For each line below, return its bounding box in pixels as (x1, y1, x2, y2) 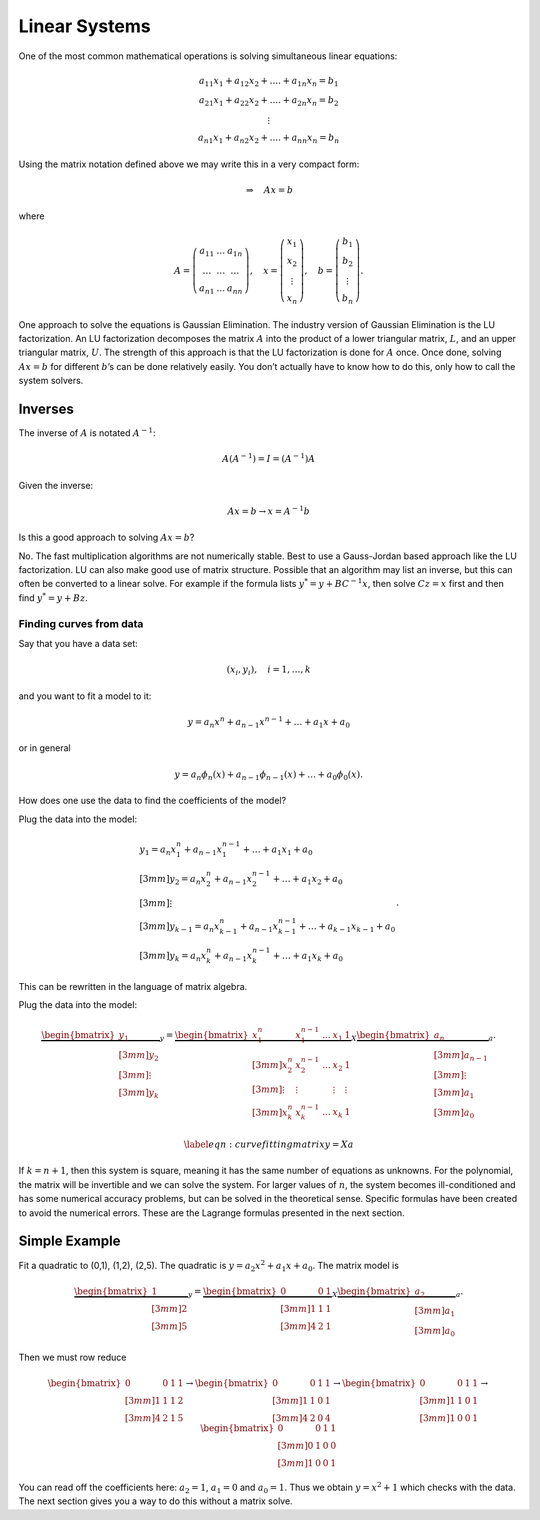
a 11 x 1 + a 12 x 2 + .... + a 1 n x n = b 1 (198, 75, 339, 89)
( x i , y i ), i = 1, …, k (226, 664, 312, 677)
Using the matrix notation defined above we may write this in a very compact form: (18, 158, 360, 170)
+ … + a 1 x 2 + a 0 (272, 873, 344, 887)
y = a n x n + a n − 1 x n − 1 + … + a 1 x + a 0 (187, 715, 350, 730)
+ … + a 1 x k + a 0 (272, 950, 344, 964)
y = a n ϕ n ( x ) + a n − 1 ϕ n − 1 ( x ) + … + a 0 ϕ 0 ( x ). (174, 768, 364, 782)
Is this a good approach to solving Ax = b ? (18, 531, 195, 544)
